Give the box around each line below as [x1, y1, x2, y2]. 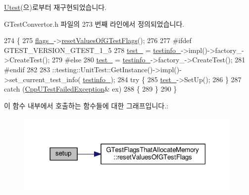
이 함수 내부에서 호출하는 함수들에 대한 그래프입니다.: [4, 100, 168, 110]
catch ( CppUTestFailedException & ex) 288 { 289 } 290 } [4, 84, 177, 94]
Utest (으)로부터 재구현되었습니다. [4, 2, 107, 12]
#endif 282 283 [4, 64, 50, 74]
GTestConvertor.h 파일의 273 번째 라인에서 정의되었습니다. [4, 18, 185, 29]
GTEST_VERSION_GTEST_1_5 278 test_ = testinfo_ [4, 45, 181, 55]
